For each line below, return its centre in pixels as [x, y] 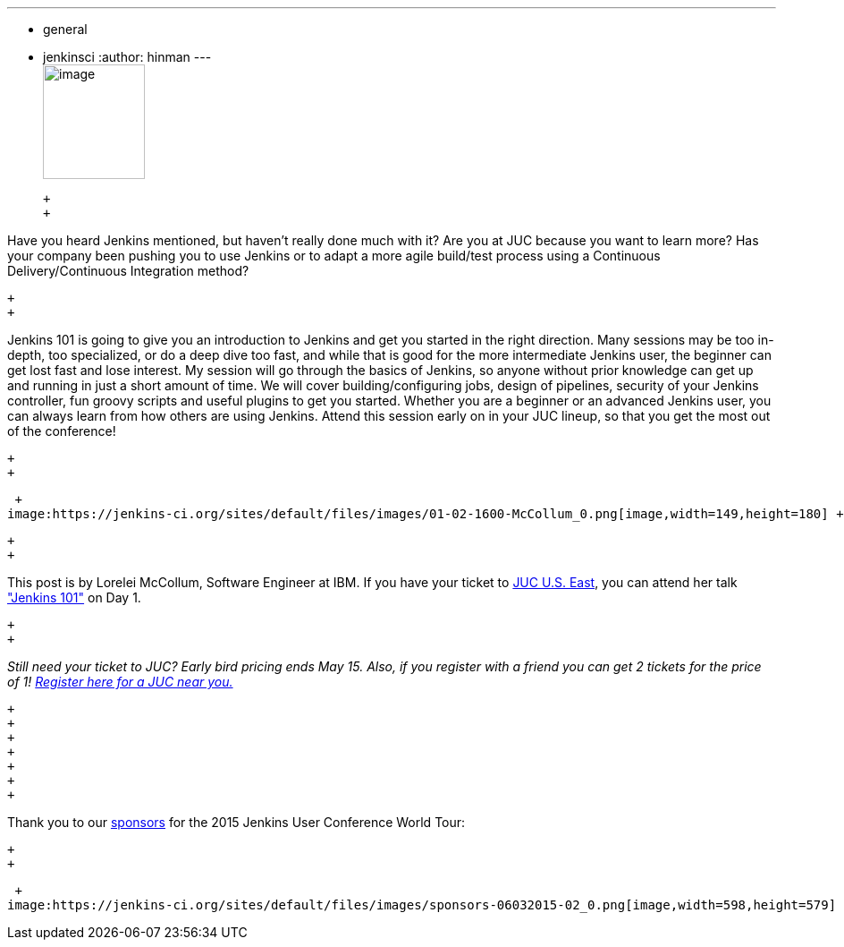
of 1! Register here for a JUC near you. [120, 682]
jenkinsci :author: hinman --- [127, 57]
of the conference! [62, 431]
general [65, 29]
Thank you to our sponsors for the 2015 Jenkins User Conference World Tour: [236, 822]
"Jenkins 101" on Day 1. [74, 597]
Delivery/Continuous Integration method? [128, 271]
